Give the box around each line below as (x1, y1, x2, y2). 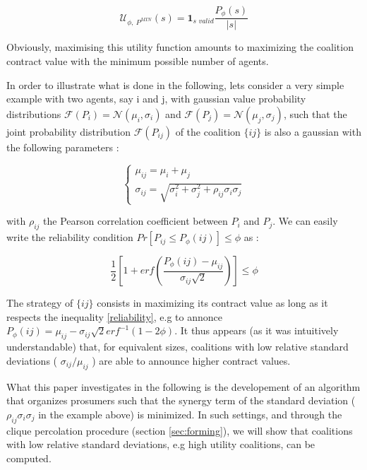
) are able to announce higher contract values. (92, 353, 291, 368)
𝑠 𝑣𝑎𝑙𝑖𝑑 (193, 18, 214, 25)
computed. (6, 450, 52, 465)
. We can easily (272, 213, 338, 228)
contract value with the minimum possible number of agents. (6, 54, 269, 69)
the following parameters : (6, 139, 119, 154)
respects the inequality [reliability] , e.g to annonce (6, 309, 222, 324)
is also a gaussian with (264, 124, 361, 139)
